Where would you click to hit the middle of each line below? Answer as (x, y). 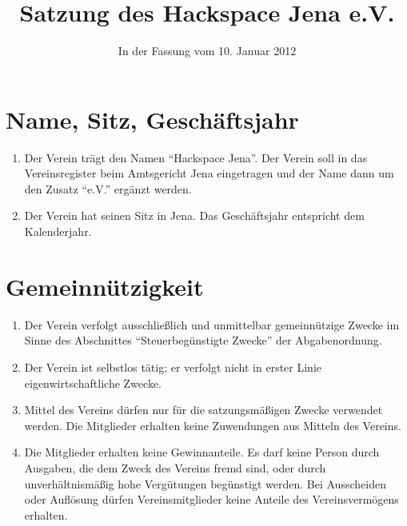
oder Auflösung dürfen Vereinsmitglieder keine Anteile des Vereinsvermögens (211, 499)
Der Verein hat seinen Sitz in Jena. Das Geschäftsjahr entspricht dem (194, 215)
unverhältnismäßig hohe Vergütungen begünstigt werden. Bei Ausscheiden (205, 483)
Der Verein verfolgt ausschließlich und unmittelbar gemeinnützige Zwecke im (212, 324)
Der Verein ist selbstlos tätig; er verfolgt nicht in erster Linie (173, 367)
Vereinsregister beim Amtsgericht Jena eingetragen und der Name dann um (209, 173)
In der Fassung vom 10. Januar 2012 (207, 51)
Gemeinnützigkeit (105, 286)
